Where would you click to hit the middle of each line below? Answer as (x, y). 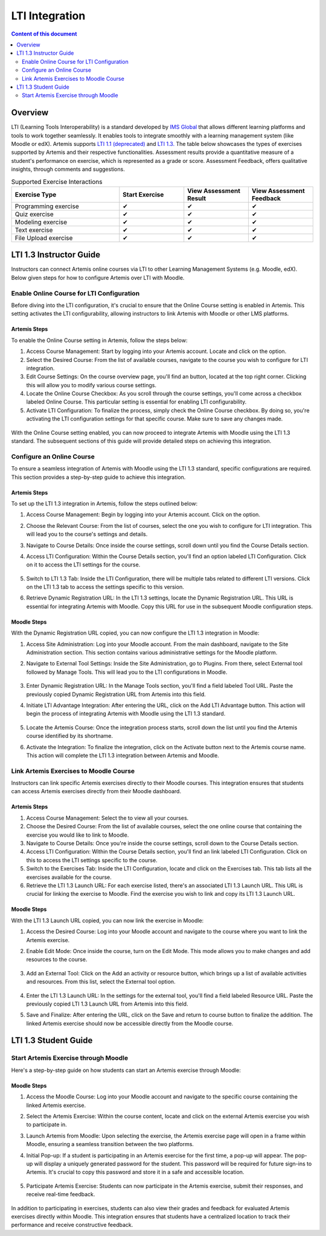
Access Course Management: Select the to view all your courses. (107, 818)
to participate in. (47, 1124)
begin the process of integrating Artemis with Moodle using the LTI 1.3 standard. (126, 714)
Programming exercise (47, 206)
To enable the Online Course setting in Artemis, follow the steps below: (99, 340)
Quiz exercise (34, 214)
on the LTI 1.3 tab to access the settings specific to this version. (105, 587)
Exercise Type (36, 194)
